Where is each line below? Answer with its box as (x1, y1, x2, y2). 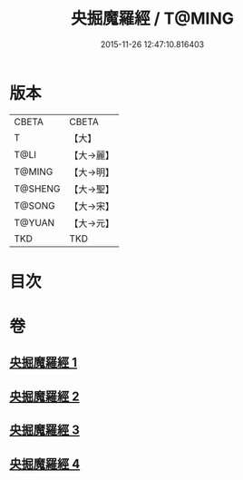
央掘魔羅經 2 (9, 388, 80, 404)
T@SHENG (14, 182, 61, 195)
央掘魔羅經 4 (9, 456, 81, 472)
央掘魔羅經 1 (9, 355, 78, 370)
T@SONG (14, 199, 56, 211)
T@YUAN (14, 216, 55, 229)
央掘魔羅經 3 (9, 423, 80, 438)
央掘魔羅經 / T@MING (71, 8, 234, 29)
